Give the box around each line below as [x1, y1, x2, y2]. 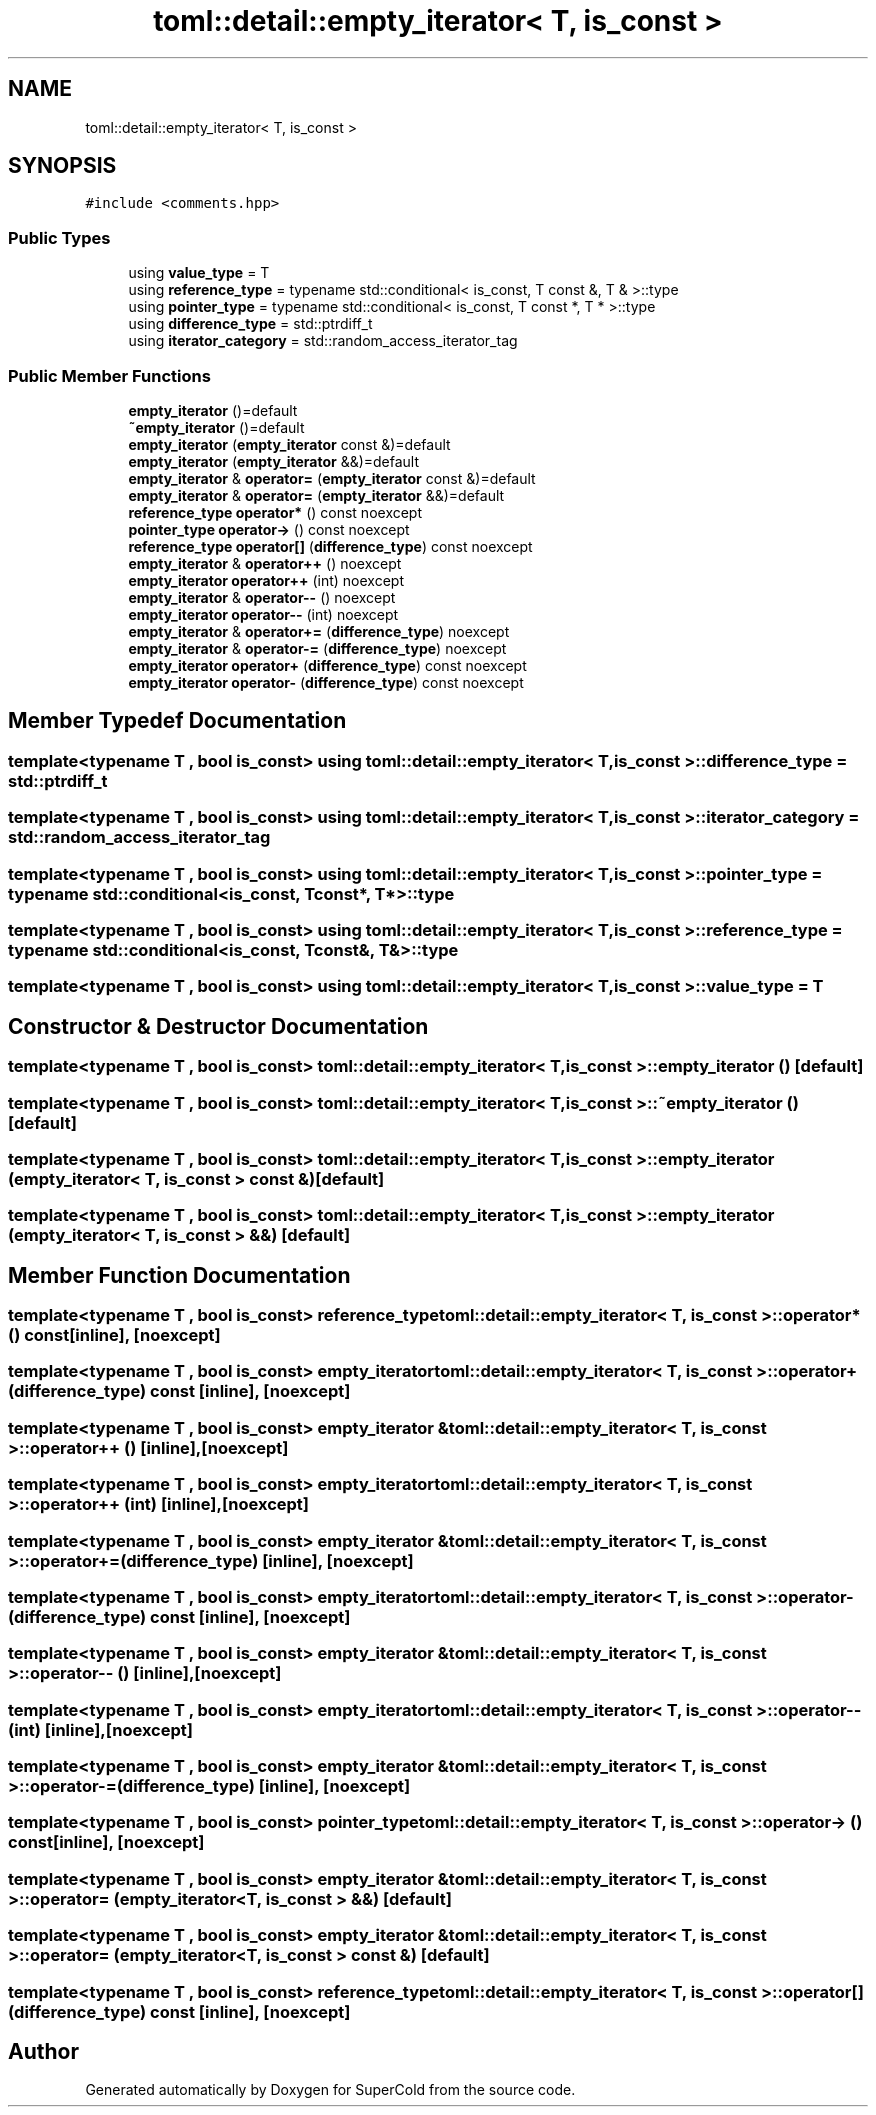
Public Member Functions [8, 365, 211, 386]
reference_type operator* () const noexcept [128, 503, 423, 521]
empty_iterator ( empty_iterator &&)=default [128, 452, 420, 470]
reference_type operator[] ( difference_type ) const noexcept [128, 537, 533, 555]
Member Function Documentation [8, 1262, 351, 1288]
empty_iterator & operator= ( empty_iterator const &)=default [128, 469, 536, 487]
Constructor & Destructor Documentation [8, 1013, 429, 1039]
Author [8, 2039, 79, 2065]
